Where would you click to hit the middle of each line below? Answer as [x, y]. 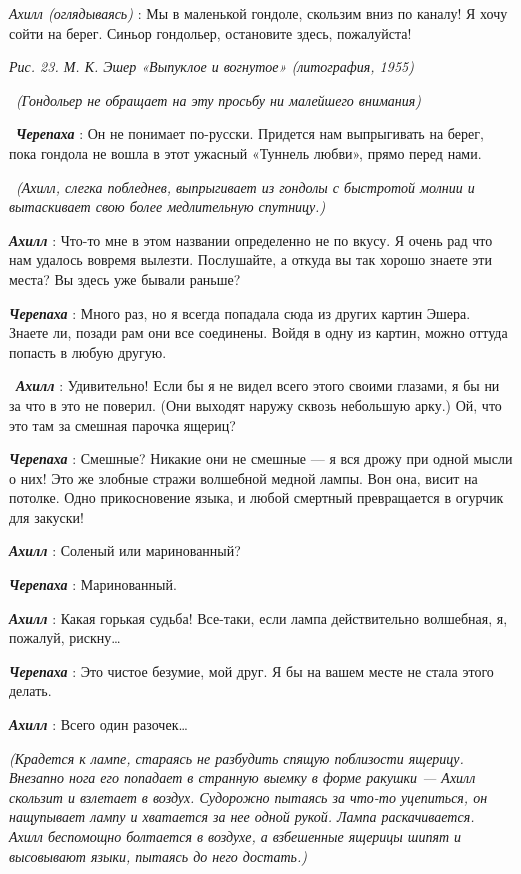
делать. [30, 690]
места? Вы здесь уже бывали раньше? [125, 278]
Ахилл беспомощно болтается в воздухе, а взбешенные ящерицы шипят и [235, 836]
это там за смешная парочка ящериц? [122, 424]
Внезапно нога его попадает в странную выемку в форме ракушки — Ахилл [242, 777]
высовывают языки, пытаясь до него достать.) [158, 855]
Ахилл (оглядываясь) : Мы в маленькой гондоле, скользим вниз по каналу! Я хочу [258, 13]
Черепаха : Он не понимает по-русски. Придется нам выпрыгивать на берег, [250, 133]
